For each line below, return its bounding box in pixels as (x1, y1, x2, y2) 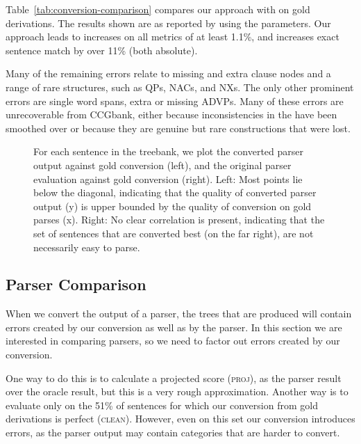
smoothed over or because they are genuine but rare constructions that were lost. (6, 120, 351, 135)
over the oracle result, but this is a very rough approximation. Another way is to (6, 384, 349, 399)
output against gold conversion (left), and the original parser (33, 157, 292, 172)
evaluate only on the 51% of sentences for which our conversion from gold (6, 397, 318, 412)
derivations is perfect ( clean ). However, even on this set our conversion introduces (6, 411, 355, 426)
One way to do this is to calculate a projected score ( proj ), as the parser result (6, 370, 342, 385)
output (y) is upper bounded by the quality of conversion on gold (33, 198, 312, 213)
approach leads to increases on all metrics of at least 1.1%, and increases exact (6, 29, 339, 44)
